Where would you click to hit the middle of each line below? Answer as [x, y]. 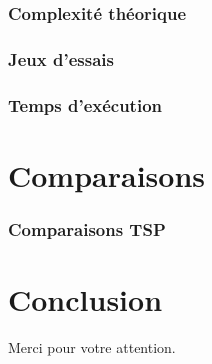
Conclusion [85, 298]
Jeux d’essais [61, 58]
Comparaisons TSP [87, 228]
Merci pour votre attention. [92, 346]
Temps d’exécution [85, 104]
